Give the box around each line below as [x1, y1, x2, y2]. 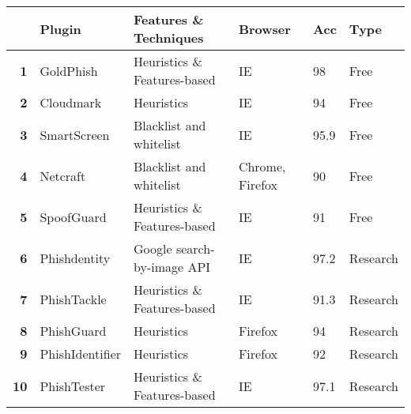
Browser [238, 19, 291, 38]
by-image [134, 258, 184, 276]
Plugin [40, 19, 81, 38]
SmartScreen [40, 125, 110, 144]
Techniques [134, 28, 204, 47]
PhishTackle [40, 289, 107, 308]
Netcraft [40, 166, 86, 185]
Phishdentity [40, 248, 111, 267]
